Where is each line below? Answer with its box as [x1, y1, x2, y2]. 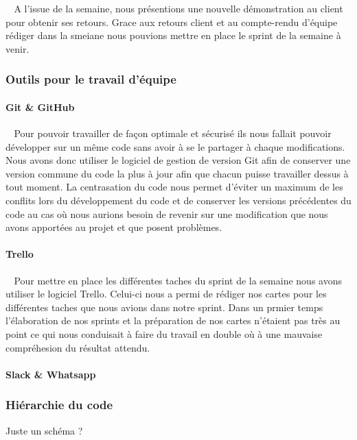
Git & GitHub [5, 99, 75, 114]
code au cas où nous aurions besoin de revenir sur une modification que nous [5, 206, 328, 221]
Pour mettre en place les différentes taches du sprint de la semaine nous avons [14, 273, 342, 287]
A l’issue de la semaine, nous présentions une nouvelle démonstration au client [14, 1, 343, 15]
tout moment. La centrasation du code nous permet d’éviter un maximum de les [5, 180, 343, 194]
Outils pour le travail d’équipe [5, 71, 176, 88]
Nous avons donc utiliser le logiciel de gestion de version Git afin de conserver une [5, 153, 351, 167]
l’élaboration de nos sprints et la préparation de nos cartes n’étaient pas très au [5, 313, 341, 328]
